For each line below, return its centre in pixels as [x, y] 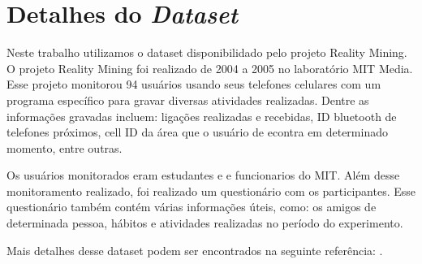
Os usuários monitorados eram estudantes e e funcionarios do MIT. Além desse [203, 175]
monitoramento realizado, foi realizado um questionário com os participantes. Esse [211, 190]
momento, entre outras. [65, 147]
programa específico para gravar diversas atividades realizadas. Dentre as [188, 100]
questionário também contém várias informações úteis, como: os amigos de [192, 207]
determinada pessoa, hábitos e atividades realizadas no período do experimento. [205, 223]
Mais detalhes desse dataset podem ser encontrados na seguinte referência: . [195, 250]
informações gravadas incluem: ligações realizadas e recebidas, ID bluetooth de [202, 116]
